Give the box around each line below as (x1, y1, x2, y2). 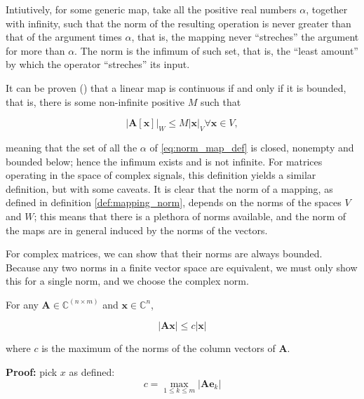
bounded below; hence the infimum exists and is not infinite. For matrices (6, 154, 323, 168)
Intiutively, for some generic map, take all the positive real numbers (6, 2, 297, 16)
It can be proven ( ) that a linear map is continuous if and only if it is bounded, (6, 80, 346, 95)
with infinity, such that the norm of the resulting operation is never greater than (6, 15, 351, 30)
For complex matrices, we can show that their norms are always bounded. (6, 246, 323, 261)
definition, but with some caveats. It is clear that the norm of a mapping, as (6, 181, 333, 196)
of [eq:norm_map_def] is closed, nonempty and (149, 140, 354, 154)
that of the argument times (6, 29, 122, 44)
